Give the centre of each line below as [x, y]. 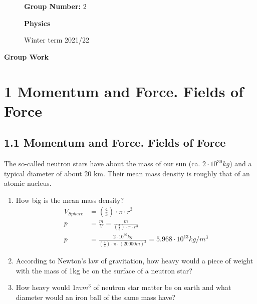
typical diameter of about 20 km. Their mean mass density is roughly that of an [127, 173]
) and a [241, 164]
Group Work [27, 56]
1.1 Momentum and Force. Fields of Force [115, 142]
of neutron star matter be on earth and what [162, 287]
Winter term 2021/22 [57, 40]
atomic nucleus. [28, 183]
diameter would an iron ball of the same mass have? [96, 297]
